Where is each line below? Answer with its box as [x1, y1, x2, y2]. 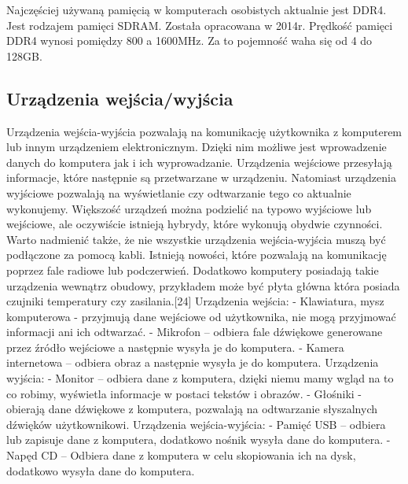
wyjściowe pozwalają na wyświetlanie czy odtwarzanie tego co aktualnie [6, 184, 351, 201]
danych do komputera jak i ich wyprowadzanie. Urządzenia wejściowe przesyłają [6, 153, 392, 170]
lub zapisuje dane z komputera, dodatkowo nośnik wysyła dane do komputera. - [6, 431, 391, 448]
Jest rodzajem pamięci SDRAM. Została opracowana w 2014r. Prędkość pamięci [6, 17, 393, 33]
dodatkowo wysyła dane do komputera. [6, 462, 195, 478]
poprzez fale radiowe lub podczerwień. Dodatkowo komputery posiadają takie [6, 261, 379, 278]
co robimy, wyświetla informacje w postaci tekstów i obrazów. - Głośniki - [6, 385, 362, 401]
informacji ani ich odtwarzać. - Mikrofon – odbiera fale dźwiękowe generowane [6, 323, 383, 340]
